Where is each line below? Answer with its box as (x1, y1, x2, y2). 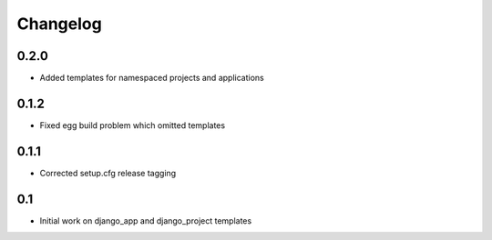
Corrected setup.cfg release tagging (39, 167, 177, 178)
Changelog (16, 14, 102, 34)
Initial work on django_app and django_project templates (39, 215, 252, 226)
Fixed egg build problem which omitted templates (39, 119, 226, 131)
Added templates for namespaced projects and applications (39, 73, 264, 84)
